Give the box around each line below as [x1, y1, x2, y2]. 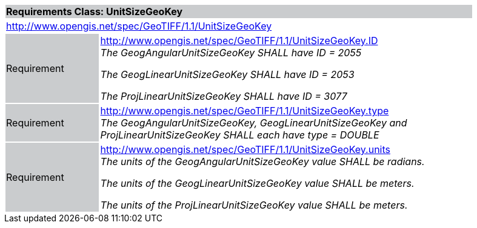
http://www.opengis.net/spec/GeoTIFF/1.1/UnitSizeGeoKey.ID [100, 34, 378, 47]
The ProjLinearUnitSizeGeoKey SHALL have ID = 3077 [100, 90, 347, 102]
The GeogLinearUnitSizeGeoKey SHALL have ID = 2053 [100, 68, 355, 80]
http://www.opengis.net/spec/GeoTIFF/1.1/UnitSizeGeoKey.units [100, 143, 390, 155]
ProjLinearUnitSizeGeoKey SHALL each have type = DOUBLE [100, 129, 379, 141]
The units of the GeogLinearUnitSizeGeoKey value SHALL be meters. [100, 177, 415, 189]
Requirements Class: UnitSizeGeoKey [6, 5, 183, 18]
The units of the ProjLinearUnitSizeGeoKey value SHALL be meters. [100, 199, 408, 211]
